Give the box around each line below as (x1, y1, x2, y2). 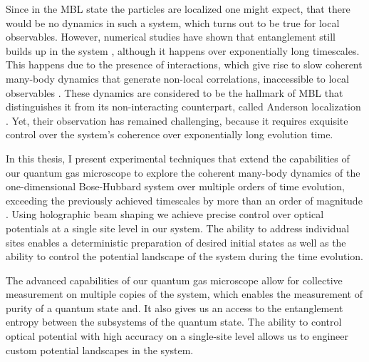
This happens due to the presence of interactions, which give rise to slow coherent (6, 57, 363, 72)
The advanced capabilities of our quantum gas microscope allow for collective (6, 272, 343, 287)
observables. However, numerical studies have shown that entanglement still (6, 29, 336, 44)
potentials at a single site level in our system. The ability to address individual (6, 220, 350, 235)
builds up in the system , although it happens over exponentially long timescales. (6, 43, 360, 58)
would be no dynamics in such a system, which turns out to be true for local (6, 15, 340, 30)
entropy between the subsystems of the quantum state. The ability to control (6, 314, 342, 329)
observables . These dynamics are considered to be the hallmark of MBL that (6, 85, 343, 100)
